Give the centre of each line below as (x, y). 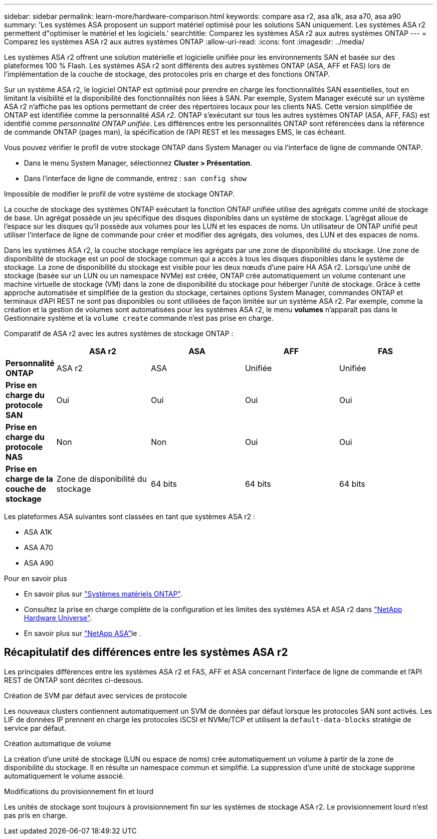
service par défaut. (35, 728)
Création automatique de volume (58, 743)
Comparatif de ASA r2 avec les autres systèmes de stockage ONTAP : (119, 333)
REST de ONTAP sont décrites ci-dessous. (74, 680)
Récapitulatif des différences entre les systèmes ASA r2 (146, 652)
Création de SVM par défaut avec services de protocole (96, 695)
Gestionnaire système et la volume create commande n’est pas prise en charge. (139, 318)
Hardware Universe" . (58, 618)
